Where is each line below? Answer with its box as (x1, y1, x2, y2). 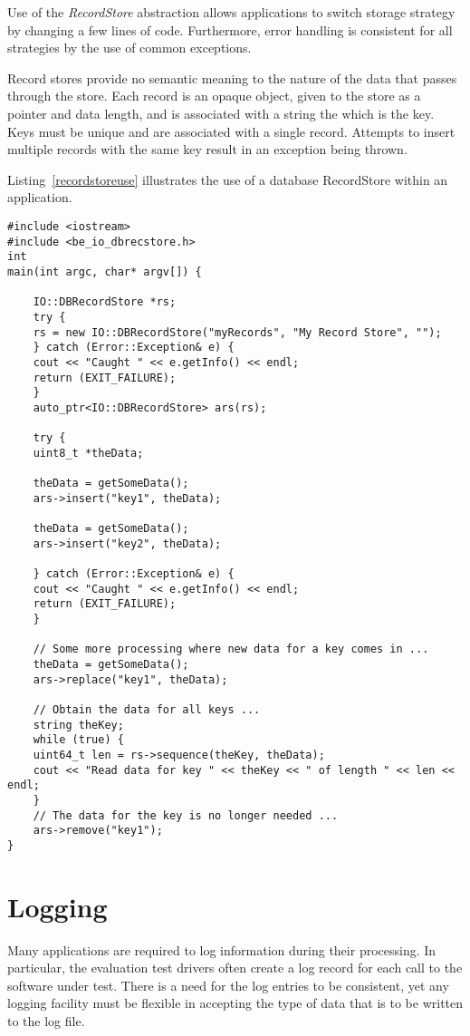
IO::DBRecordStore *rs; (33, 295, 177, 309)
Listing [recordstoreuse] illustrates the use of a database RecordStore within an (7, 169, 448, 189)
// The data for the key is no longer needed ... (33, 808, 339, 822)
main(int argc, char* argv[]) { (7, 265, 202, 278)
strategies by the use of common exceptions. (7, 38, 252, 57)
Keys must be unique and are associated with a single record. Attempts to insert (7, 121, 456, 140)
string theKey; (33, 718, 124, 731)
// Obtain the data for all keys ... (33, 702, 261, 716)
